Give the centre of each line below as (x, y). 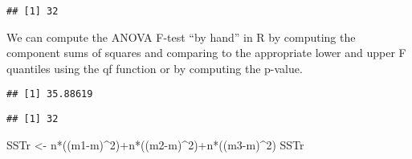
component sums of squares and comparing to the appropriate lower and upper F (206, 53)
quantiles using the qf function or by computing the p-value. (155, 68)
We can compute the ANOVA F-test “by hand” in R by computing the (181, 37)
